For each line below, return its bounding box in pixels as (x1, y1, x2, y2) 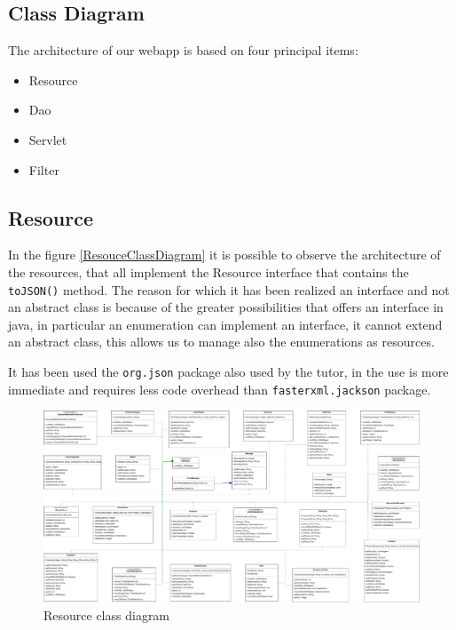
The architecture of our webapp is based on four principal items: (8, 41, 358, 60)
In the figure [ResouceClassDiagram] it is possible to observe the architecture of (8, 245, 441, 264)
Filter (28, 160, 59, 179)
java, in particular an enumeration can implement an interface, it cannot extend (8, 315, 443, 333)
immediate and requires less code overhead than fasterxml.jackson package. (8, 379, 431, 398)
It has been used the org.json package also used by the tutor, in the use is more (8, 363, 449, 380)
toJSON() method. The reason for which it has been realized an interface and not (8, 280, 450, 299)
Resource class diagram (43, 605, 170, 624)
